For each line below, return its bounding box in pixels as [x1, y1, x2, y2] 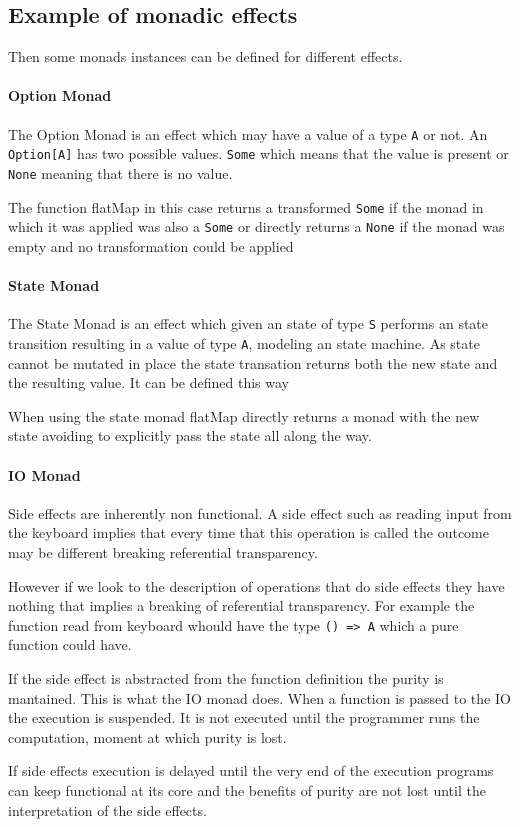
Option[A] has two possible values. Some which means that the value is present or [8, 143, 509, 164]
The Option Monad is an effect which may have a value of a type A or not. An [8, 123, 488, 144]
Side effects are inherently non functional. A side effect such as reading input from [8, 502, 512, 523]
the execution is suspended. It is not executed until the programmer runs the [8, 707, 480, 728]
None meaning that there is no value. [8, 162, 233, 183]
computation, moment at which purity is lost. [8, 726, 287, 747]
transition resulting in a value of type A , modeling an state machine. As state [8, 332, 480, 353]
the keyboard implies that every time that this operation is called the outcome [8, 522, 489, 543]
